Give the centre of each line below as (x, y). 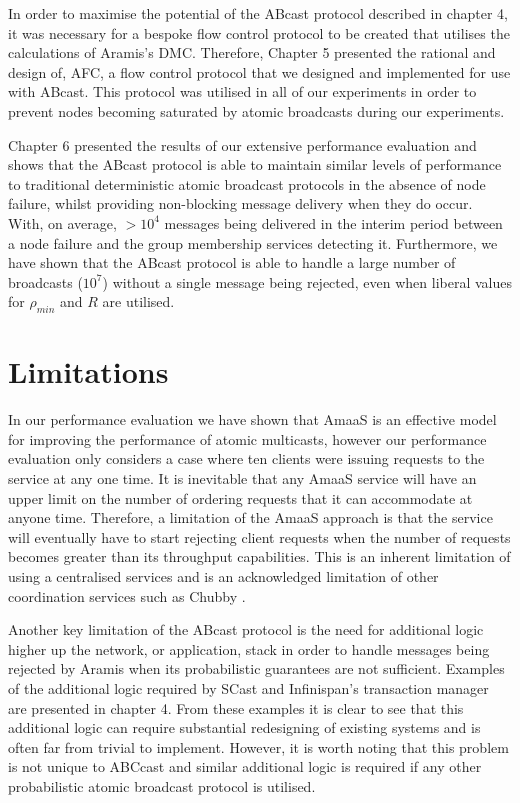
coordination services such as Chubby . (127, 595)
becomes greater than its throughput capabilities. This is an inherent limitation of (259, 556)
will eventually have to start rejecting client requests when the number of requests (259, 536)
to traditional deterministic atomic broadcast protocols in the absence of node (247, 183)
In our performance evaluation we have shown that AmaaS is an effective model (252, 419)
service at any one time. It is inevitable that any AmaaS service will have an (242, 478)
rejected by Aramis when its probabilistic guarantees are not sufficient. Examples (256, 668)
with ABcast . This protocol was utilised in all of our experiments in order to (242, 91)
